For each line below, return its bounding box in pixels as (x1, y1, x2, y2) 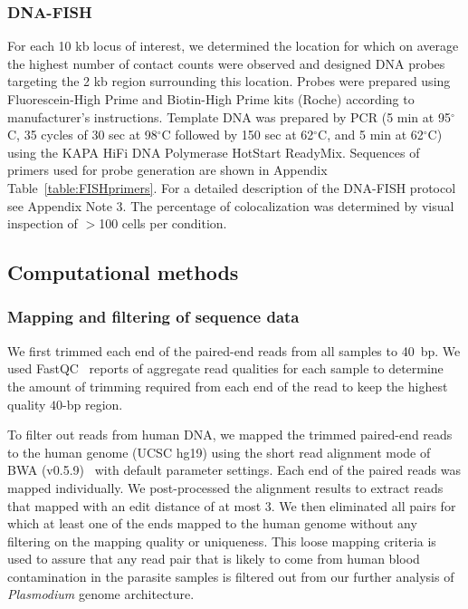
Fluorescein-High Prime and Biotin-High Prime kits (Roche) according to (7, 90, 415, 108)
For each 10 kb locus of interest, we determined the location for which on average (7, 36, 459, 55)
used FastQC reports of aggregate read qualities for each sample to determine (7, 359, 444, 378)
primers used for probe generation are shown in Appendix (7, 160, 328, 179)
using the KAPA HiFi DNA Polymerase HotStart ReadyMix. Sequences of (7, 142, 420, 161)
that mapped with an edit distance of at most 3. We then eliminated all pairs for (7, 496, 456, 515)
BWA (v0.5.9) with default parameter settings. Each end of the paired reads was (7, 460, 461, 479)
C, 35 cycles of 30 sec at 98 (7, 125, 158, 144)
